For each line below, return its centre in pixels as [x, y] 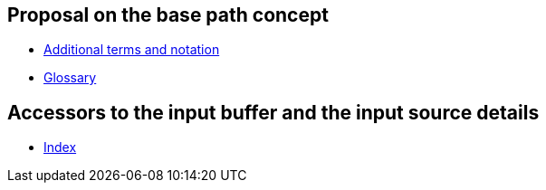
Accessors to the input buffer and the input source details [273, 112]
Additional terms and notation [132, 50]
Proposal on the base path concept [168, 15]
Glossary [70, 78]
